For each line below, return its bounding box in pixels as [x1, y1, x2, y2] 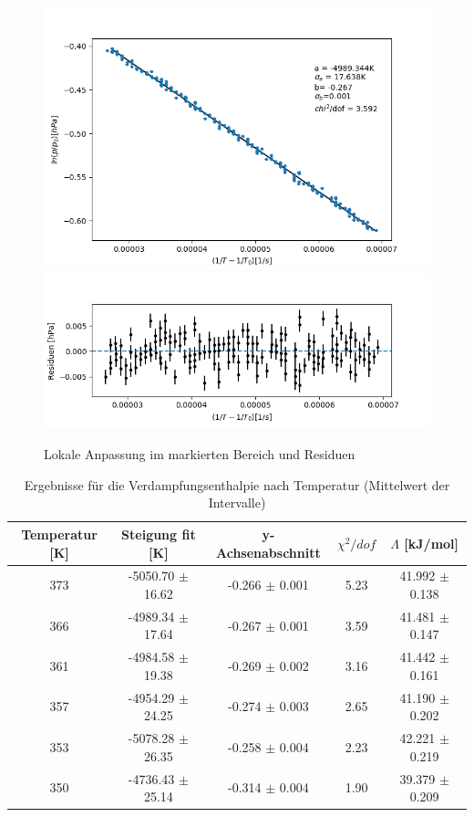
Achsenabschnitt [215, 542, 321, 561]
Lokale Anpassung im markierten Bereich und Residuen [44, 445, 355, 464]
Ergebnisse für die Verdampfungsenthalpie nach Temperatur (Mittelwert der [24, 475, 450, 494]
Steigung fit [121, 524, 196, 543]
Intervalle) [208, 493, 266, 512]
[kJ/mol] [404, 533, 459, 552]
